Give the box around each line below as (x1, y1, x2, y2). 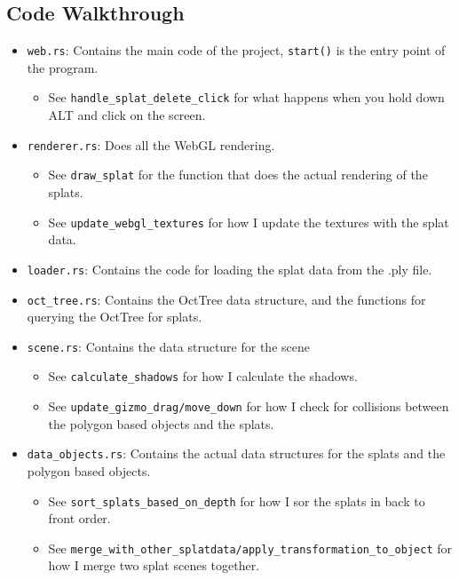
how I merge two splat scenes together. (48, 556, 260, 575)
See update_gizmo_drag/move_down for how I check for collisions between (48, 397, 449, 416)
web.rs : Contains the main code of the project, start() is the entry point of (27, 41, 446, 60)
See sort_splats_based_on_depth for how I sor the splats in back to (48, 491, 425, 510)
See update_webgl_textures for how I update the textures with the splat (48, 212, 449, 231)
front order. (48, 509, 111, 528)
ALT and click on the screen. (48, 106, 206, 124)
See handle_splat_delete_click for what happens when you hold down (48, 88, 445, 107)
